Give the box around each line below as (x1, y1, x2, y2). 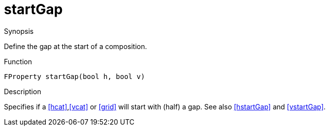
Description (4, 87, 41, 96)
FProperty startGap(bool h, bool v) (4, 72, 145, 80)
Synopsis (4, 26, 34, 35)
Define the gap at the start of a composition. (4, 42, 147, 51)
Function (4, 57, 32, 66)
